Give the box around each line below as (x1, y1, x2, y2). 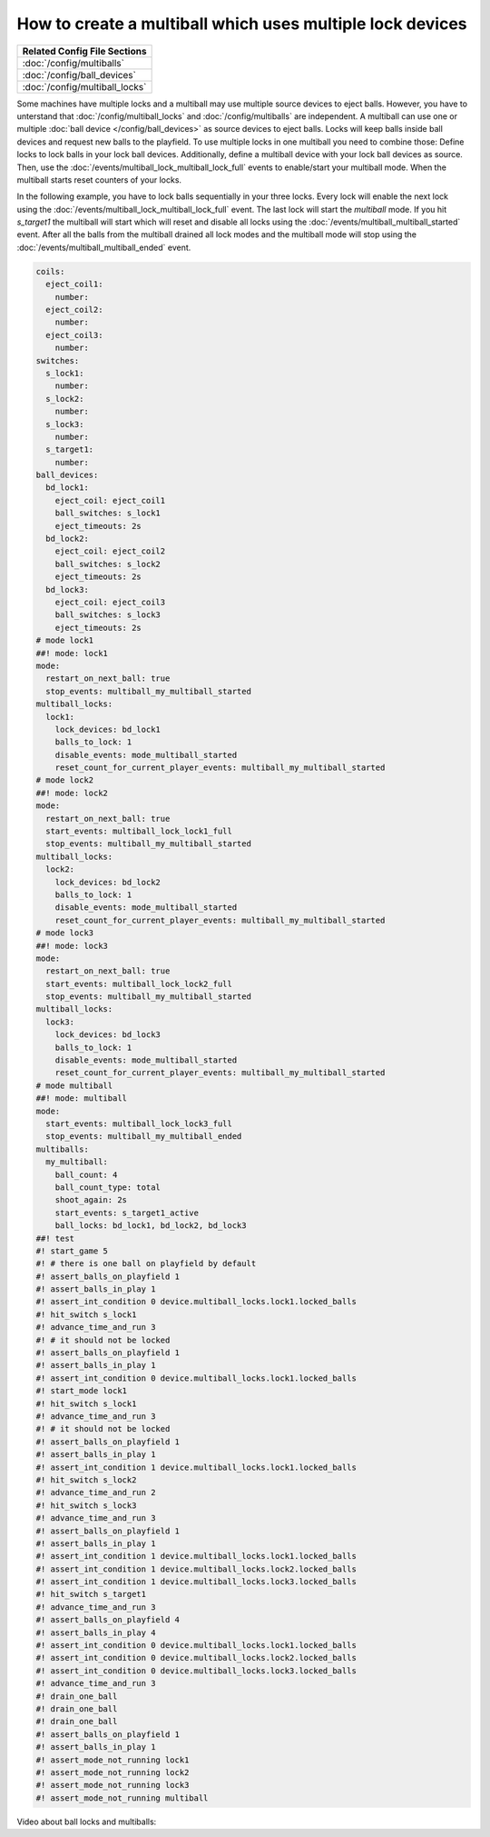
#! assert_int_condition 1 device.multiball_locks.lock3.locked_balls (35, 1577, 358, 1587)
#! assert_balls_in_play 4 (35, 1627, 156, 1638)
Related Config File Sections (22, 45, 147, 57)
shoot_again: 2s (54, 1195, 127, 1205)
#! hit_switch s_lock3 (35, 1500, 137, 1511)
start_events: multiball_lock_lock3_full (45, 1119, 233, 1129)
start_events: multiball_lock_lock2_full (45, 978, 233, 989)
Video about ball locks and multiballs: (16, 1816, 157, 1827)
